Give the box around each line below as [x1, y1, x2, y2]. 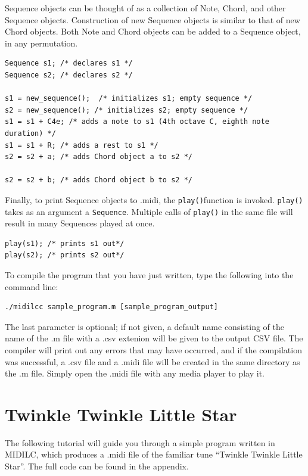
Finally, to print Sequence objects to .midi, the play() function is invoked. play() [5, 193, 303, 206]
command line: [5, 280, 58, 293]
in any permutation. [5, 36, 78, 49]
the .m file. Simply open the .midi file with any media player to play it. [5, 367, 265, 379]
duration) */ [5, 129, 56, 138]
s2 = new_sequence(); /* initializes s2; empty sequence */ [5, 105, 248, 114]
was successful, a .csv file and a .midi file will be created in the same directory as [5, 355, 300, 368]
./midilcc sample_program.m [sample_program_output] [5, 303, 218, 312]
